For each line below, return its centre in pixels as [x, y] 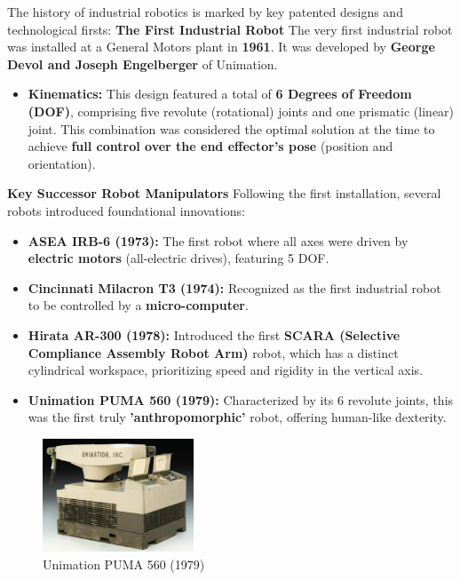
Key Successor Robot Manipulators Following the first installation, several [224, 193]
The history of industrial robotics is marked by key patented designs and [205, 12]
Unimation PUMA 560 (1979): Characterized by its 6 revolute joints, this [241, 399]
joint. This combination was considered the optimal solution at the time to [231, 128]
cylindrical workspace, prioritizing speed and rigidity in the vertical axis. [226, 370]
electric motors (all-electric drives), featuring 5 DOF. [178, 258]
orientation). [62, 163]
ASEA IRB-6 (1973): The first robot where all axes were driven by [218, 240]
